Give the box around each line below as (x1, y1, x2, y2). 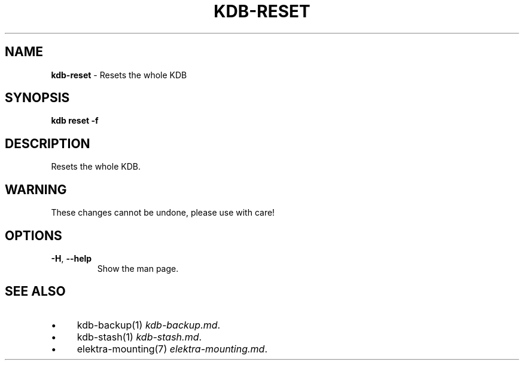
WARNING (5, 182, 67, 197)
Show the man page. (97, 263, 179, 274)
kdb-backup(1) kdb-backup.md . (77, 318, 221, 331)
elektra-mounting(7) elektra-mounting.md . (77, 342, 268, 355)
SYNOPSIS (5, 90, 70, 106)
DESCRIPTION (5, 136, 90, 151)
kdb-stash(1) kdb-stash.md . (77, 330, 202, 343)
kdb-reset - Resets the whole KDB (51, 69, 187, 80)
